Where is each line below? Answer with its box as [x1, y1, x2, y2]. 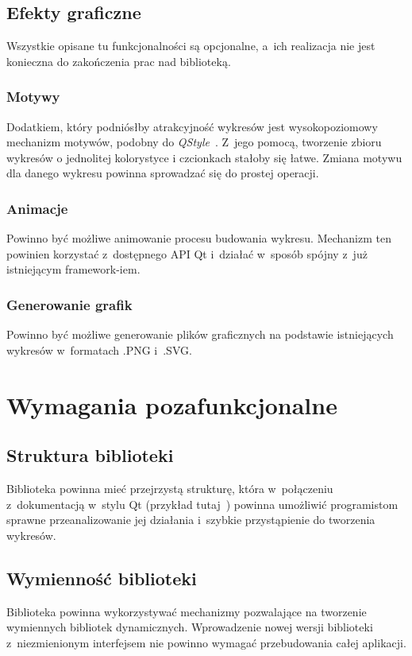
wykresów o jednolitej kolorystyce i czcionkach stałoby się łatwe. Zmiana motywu [6, 149, 402, 165]
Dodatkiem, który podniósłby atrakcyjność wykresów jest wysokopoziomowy [6, 118, 378, 134]
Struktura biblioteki [6, 443, 174, 468]
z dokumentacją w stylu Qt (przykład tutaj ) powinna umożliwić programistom [6, 495, 399, 512]
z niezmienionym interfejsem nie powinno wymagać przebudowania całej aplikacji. [6, 634, 406, 650]
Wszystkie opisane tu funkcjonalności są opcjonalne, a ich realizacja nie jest [6, 37, 375, 54]
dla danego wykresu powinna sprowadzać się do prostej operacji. [6, 165, 319, 181]
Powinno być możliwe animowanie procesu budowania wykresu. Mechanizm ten [6, 230, 391, 246]
